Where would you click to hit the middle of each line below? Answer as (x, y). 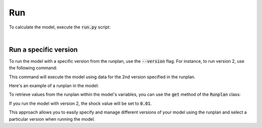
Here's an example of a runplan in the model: (54, 86)
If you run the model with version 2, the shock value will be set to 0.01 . (81, 103)
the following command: (33, 68)
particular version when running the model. (52, 119)
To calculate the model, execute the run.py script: (60, 27)
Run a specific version (43, 50)
